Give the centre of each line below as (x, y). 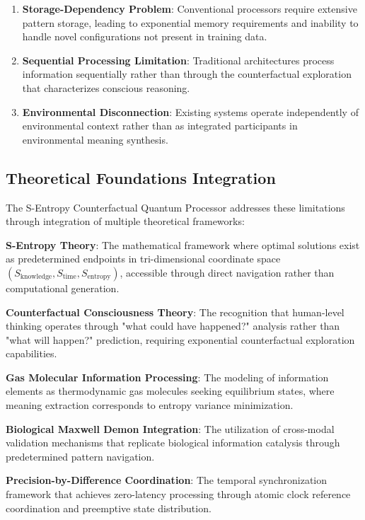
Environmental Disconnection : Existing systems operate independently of (190, 111)
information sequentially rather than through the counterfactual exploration (187, 74)
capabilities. (31, 353)
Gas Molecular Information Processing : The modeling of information (167, 377)
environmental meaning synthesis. (95, 139)
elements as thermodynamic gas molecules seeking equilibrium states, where (170, 391)
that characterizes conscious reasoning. (106, 87)
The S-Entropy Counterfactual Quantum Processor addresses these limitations (175, 207)
